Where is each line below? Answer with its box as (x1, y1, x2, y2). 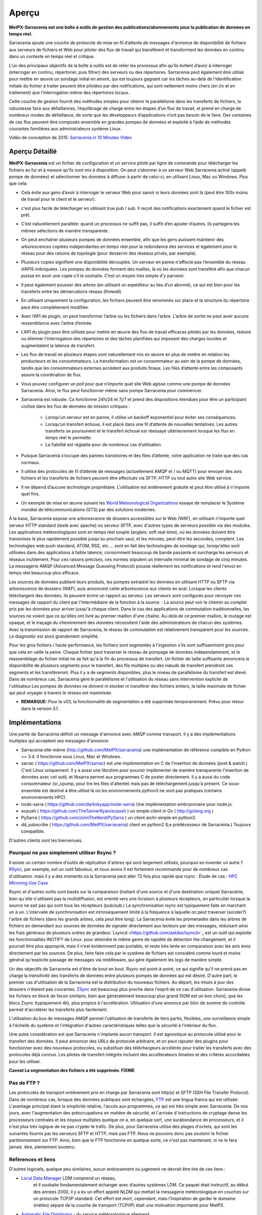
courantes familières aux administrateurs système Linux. (9, 126, 122, 132)
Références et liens (9, 1156, 56, 1163)
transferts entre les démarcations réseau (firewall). (21, 288, 123, 294)
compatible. (21, 829, 45, 834)
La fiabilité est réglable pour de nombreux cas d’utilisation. (45, 441, 163, 447)
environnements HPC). (21, 795, 66, 800)
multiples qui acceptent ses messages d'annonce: (9, 738, 109, 744)
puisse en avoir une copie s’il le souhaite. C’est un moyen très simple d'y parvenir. (21, 273, 185, 279)
